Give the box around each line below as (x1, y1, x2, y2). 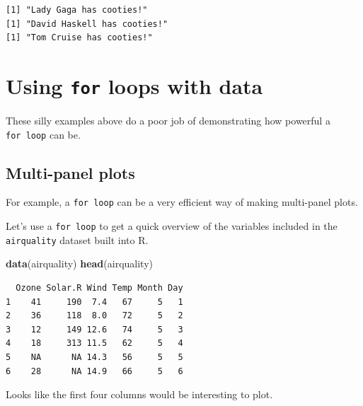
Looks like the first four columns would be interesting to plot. (6, 387, 273, 402)
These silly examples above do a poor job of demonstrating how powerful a (6, 113, 330, 128)
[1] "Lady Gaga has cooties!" (6, 5, 148, 15)
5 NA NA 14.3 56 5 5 (6, 352, 183, 363)
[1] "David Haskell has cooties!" (6, 18, 168, 29)
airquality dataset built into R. (6, 232, 149, 247)
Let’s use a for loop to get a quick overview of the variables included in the (6, 219, 338, 233)
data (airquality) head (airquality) (6, 256, 153, 271)
